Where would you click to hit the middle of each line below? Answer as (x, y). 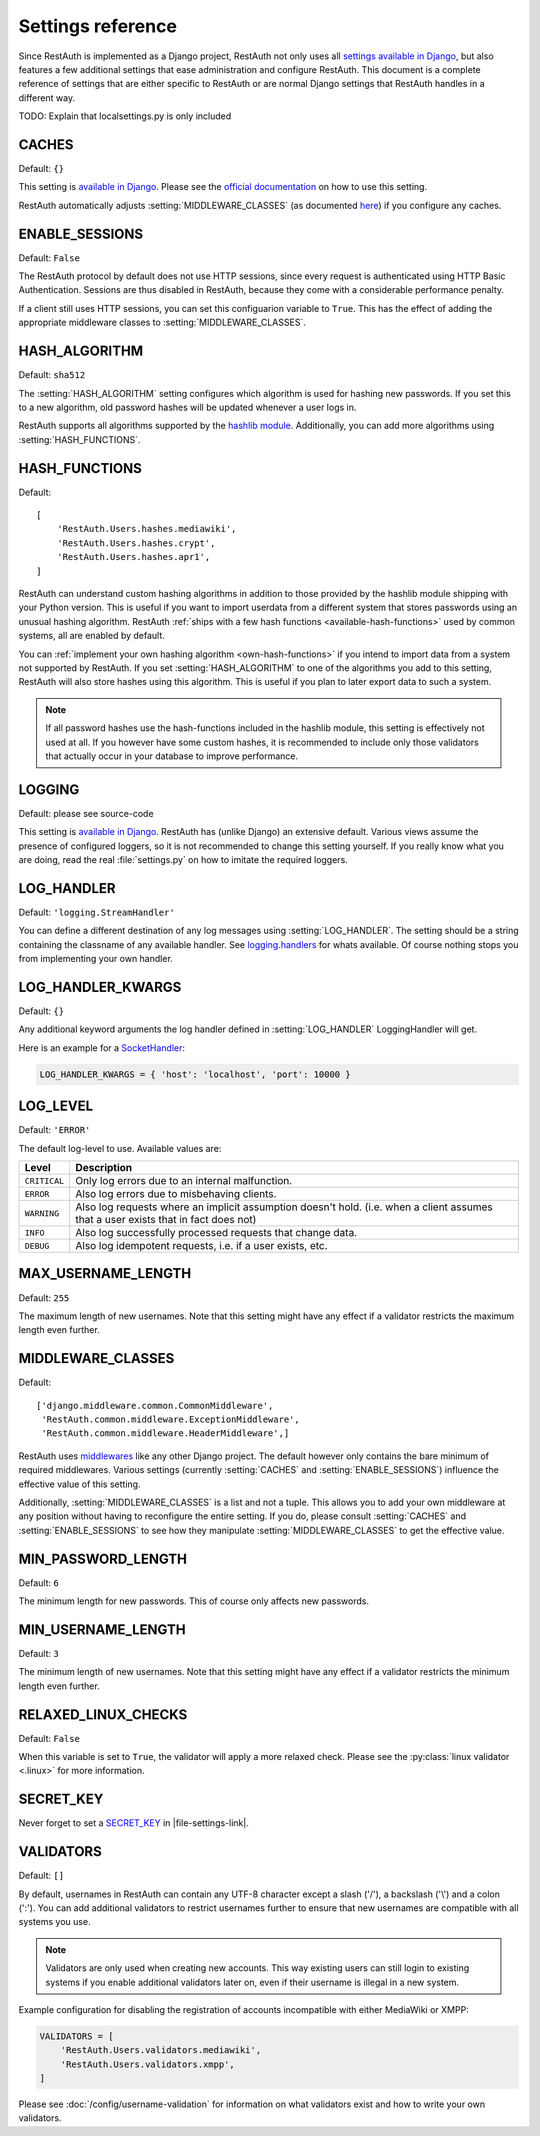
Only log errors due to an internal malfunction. (184, 1180)
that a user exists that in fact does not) (166, 1219)
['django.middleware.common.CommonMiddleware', (155, 1405)
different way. (46, 97)
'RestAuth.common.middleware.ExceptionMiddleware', (170, 1419)
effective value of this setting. (79, 1484)
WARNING (42, 1213)
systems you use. (54, 1922)
